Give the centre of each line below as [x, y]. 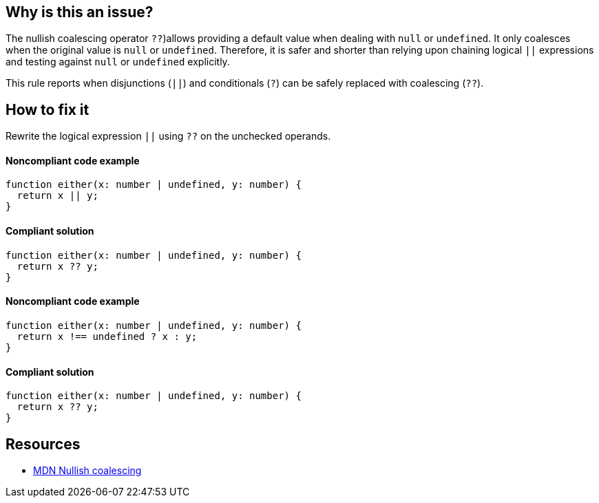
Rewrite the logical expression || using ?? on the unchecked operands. [168, 136]
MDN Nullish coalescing [87, 470]
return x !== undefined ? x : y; [107, 336]
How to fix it [48, 109]
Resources [43, 444]
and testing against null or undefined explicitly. [118, 62]
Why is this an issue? [80, 12]
